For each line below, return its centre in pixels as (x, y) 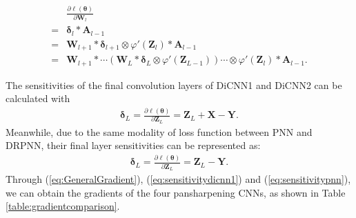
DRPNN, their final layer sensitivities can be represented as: (133, 145)
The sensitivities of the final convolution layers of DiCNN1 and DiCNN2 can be (174, 85)
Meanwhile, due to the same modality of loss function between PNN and (159, 131)
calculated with (38, 98)
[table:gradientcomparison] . (63, 206)
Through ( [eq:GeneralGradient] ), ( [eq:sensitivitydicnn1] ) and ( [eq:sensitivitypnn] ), (178, 179)
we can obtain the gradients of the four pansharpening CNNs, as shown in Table (176, 192)
